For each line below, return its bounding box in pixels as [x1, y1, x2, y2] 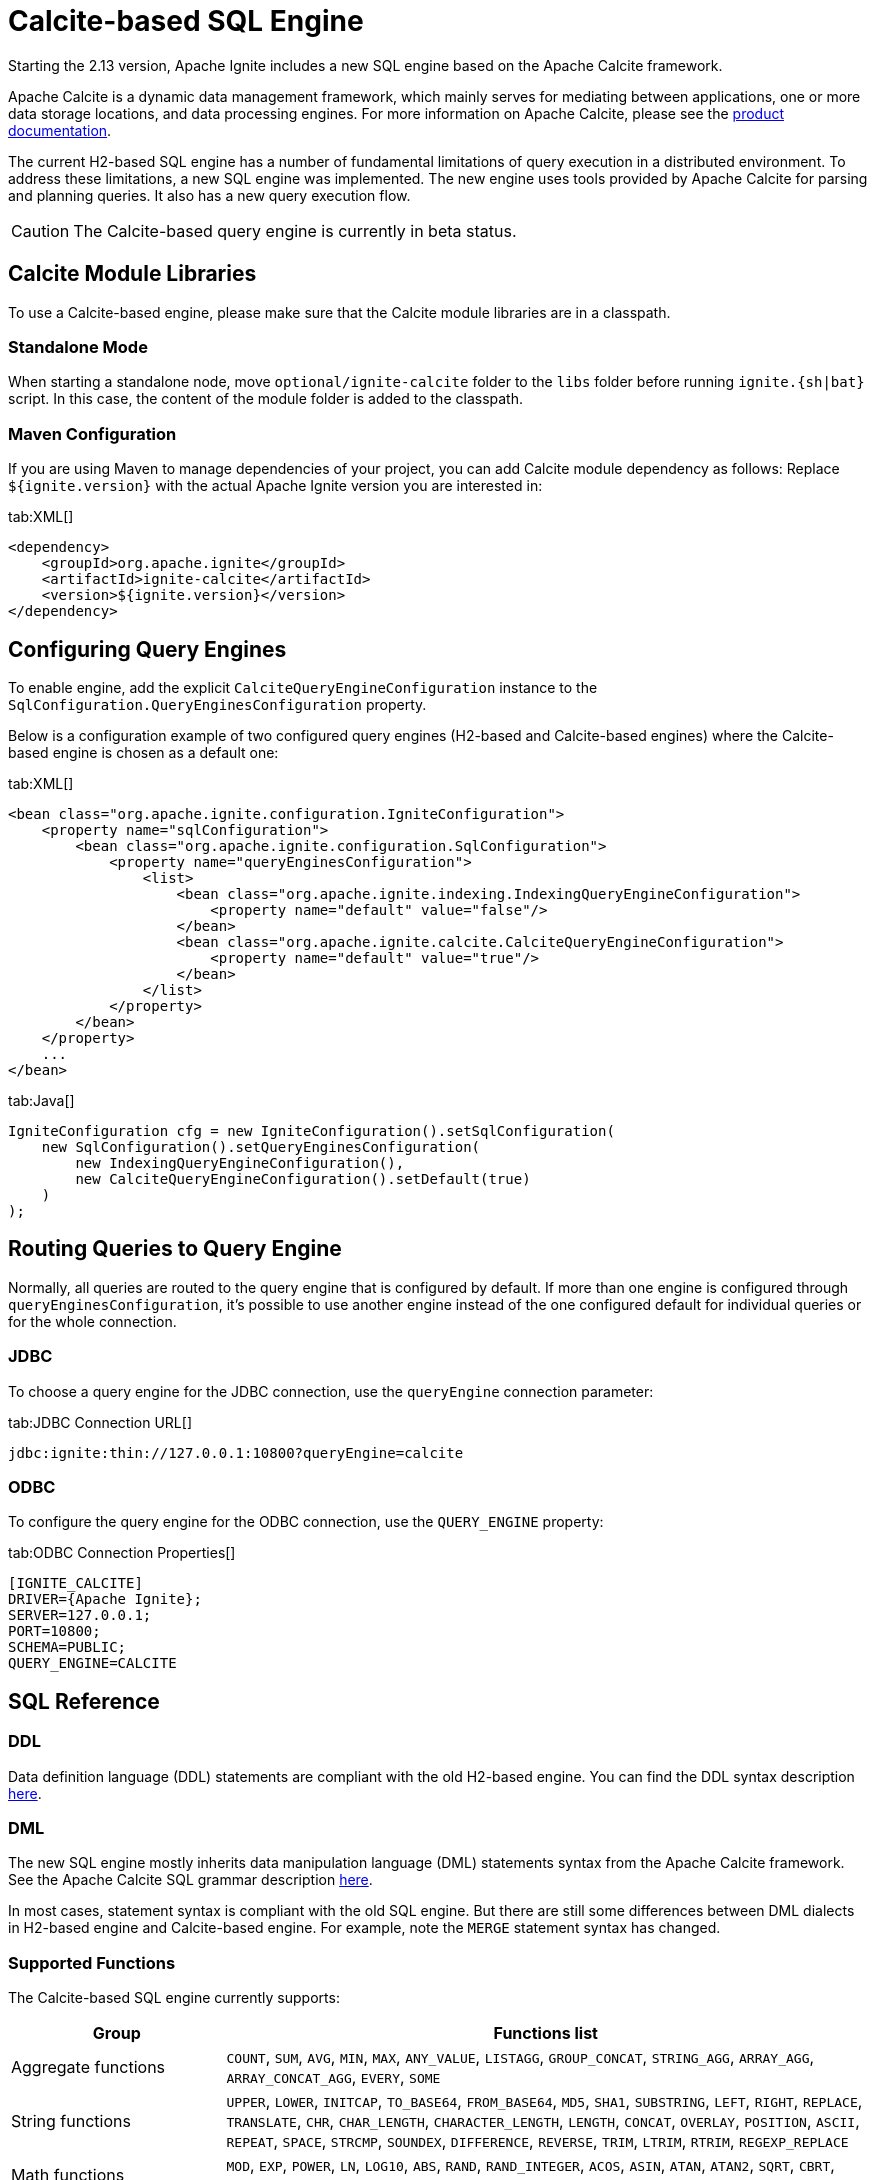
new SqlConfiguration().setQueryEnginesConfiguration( [41, 1138, 481, 1155]
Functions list [493, 2023, 598, 2043]
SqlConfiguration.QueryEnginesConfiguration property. [8, 695, 427, 713]
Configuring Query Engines [8, 636, 287, 662]
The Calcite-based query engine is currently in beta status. [73, 220, 517, 241]
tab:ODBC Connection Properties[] [8, 1544, 236, 1562]
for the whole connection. [8, 1312, 177, 1330]
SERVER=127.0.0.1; [8, 1607, 152, 1624]
